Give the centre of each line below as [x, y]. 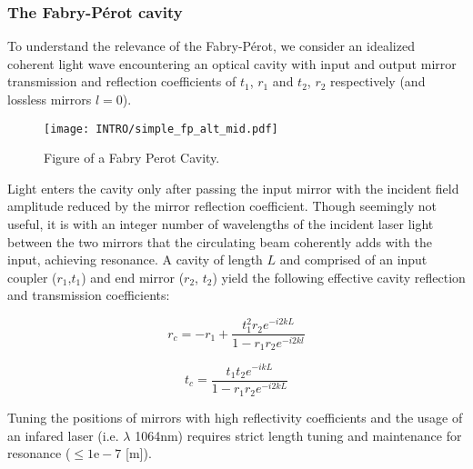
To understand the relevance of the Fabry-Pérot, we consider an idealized [211, 46]
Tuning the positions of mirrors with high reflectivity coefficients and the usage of [235, 417]
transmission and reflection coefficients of [122, 81]
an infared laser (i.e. [63, 435]
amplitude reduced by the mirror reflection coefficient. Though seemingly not [222, 206]
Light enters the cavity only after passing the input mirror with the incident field [233, 188]
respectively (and [378, 81]
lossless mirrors [50, 99]
